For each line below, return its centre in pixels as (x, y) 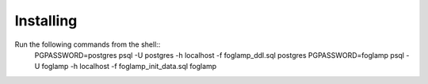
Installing (46, 21)
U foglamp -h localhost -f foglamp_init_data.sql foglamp (126, 67)
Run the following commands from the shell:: (88, 44)
